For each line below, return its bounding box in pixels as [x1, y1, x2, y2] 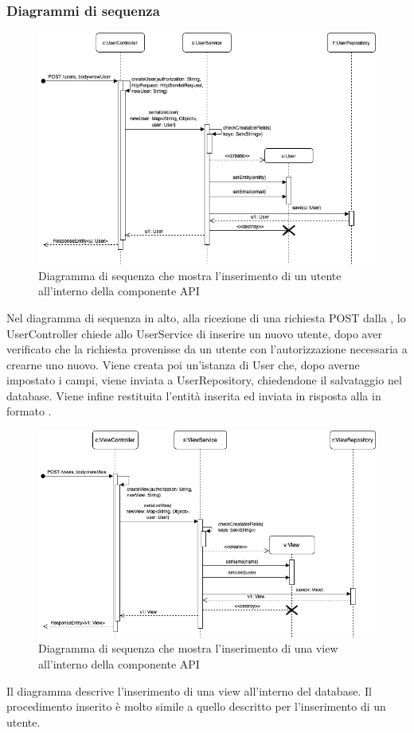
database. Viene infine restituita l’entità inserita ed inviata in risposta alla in [6, 387, 381, 404]
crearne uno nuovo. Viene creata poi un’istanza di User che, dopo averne [6, 356, 360, 372]
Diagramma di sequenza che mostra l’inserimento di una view [38, 640, 338, 657]
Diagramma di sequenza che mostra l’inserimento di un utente [38, 267, 342, 283]
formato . [6, 403, 52, 419]
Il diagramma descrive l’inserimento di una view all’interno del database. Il [6, 682, 372, 699]
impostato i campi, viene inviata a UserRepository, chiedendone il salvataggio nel [6, 372, 402, 388]
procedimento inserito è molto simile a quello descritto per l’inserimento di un [6, 698, 386, 715]
